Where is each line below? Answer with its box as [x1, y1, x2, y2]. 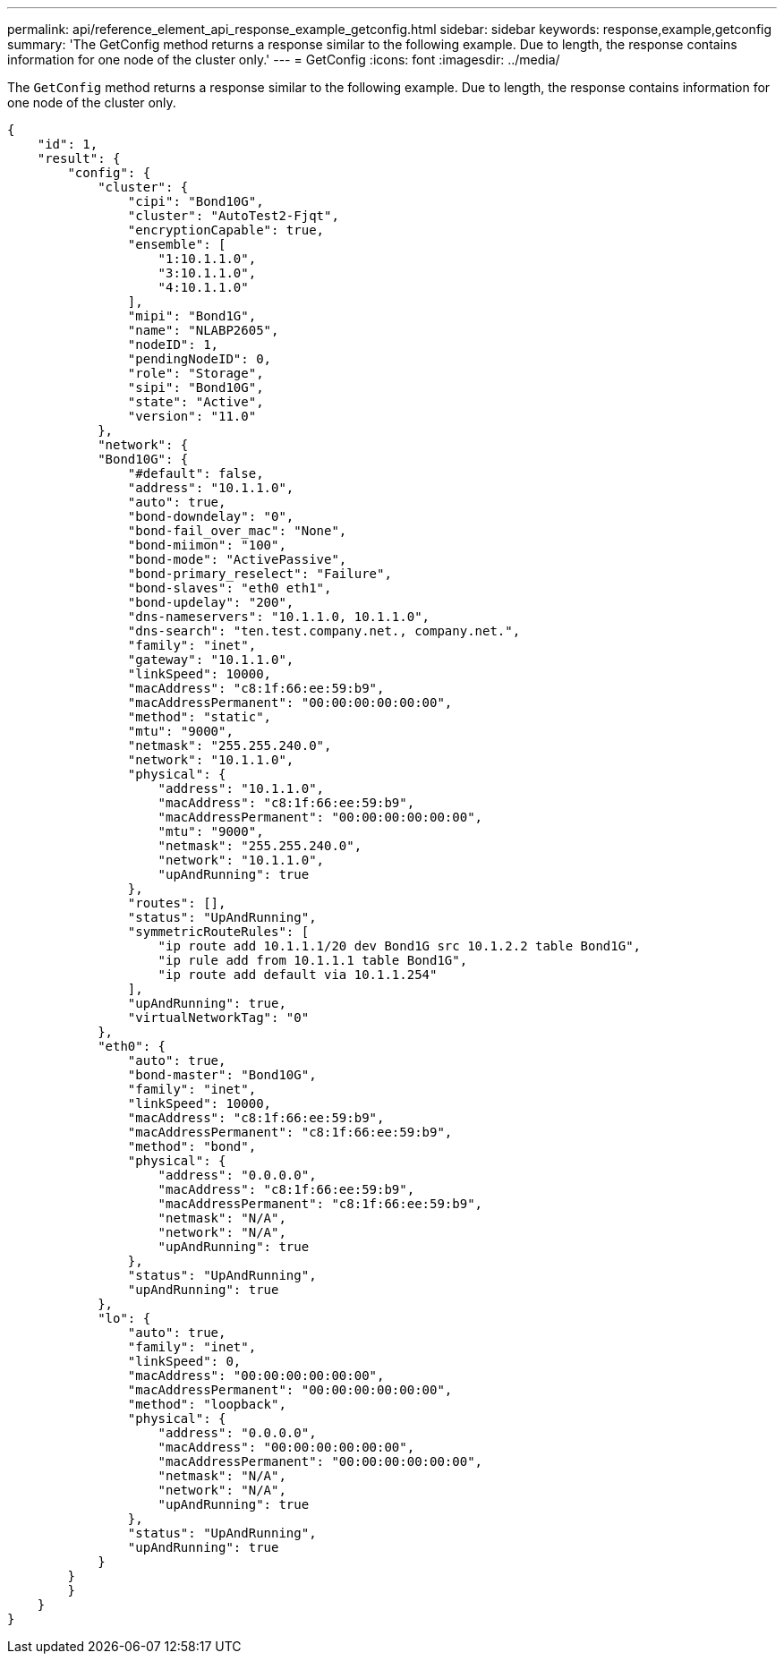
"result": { [37, 151, 121, 166]
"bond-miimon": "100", [127, 538, 286, 552]
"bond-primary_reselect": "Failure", [127, 566, 392, 581]
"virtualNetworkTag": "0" [127, 1010, 310, 1025]
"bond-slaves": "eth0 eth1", [127, 581, 332, 595]
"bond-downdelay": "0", [127, 509, 294, 524]
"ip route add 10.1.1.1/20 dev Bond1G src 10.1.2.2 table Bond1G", [158, 939, 642, 953]
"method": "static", [127, 710, 272, 724]
